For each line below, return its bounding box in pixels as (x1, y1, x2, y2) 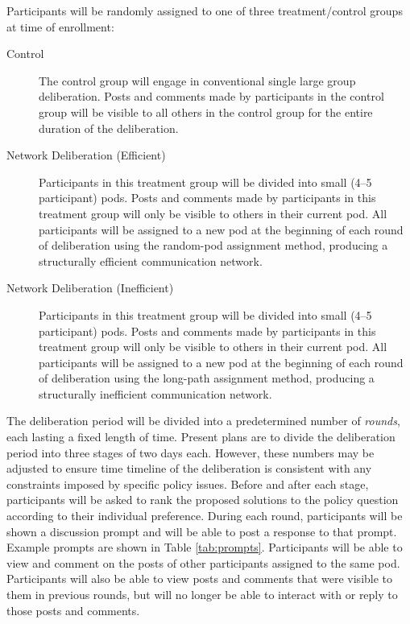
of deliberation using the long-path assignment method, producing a (39, 370, 375, 386)
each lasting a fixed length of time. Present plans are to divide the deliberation (6, 428, 396, 445)
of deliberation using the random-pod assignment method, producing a (39, 237, 388, 254)
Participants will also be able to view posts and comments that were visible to (6, 570, 393, 587)
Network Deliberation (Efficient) (6, 147, 166, 163)
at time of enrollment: (6, 18, 114, 35)
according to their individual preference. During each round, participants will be (6, 507, 403, 524)
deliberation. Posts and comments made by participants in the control (39, 88, 384, 105)
